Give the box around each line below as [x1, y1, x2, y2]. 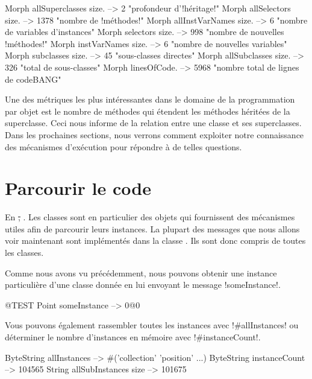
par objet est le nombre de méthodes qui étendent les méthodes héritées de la [5, 104, 290, 117]
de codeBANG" [5, 72, 61, 85]
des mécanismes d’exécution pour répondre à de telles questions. [5, 140, 242, 153]
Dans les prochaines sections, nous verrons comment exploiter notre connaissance [5, 128, 304, 141]
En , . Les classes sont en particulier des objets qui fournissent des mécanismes [5, 211, 295, 223]
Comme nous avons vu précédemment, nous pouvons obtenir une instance [5, 266, 277, 279]
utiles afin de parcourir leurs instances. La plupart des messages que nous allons [5, 222, 300, 235]
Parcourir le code [5, 176, 151, 200]
